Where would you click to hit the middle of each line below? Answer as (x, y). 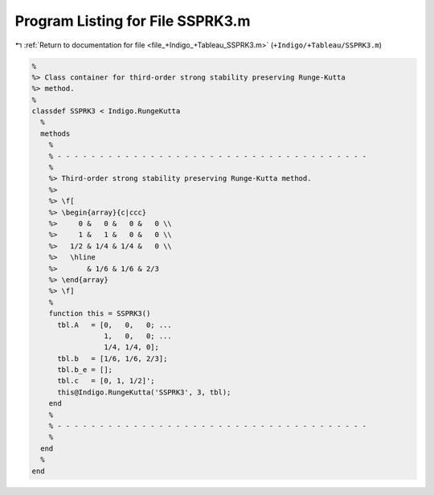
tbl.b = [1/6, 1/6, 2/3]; (113, 358)
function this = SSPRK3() (100, 314)
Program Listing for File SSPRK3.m (133, 21)
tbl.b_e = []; (85, 370)
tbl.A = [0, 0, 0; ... (115, 325)
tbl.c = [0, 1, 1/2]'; (106, 381)
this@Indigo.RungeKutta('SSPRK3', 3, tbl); (144, 392)
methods (55, 133)
